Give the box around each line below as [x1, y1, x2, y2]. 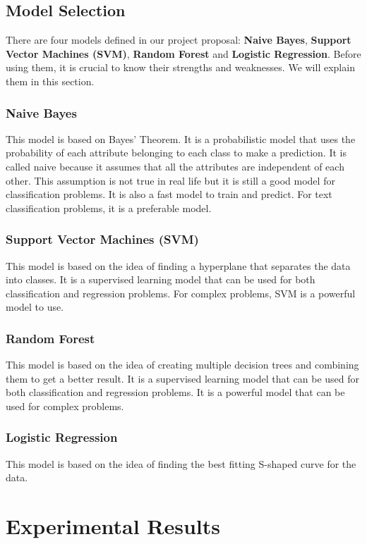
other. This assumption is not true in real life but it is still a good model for [6, 173, 335, 187]
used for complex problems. [6, 398, 124, 413]
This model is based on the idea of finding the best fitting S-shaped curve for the [6, 456, 356, 471]
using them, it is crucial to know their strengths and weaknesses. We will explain [6, 60, 355, 75]
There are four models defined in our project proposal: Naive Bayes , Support [6, 32, 351, 47]
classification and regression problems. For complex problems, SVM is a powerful [6, 285, 356, 300]
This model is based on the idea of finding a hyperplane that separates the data [6, 258, 351, 273]
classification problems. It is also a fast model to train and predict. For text [6, 187, 332, 202]
